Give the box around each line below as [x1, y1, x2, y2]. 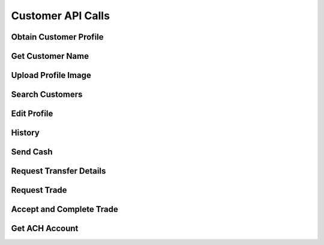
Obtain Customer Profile [11, 32, 104, 42]
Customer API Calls [11, 9, 110, 22]
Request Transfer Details [11, 166, 106, 177]
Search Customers [11, 89, 83, 100]
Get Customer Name [11, 51, 89, 61]
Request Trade [11, 185, 67, 195]
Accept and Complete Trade [11, 204, 118, 214]
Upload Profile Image [11, 70, 91, 80]
